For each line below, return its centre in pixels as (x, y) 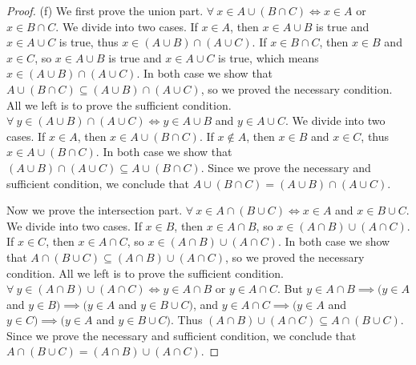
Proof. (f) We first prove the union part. (105, 10)
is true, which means (269, 57)
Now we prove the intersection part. (95, 210)
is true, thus (89, 42)
